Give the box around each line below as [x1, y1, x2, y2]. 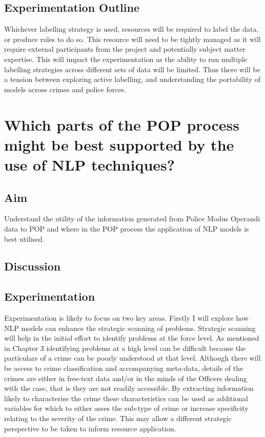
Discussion [4, 258, 61, 274]
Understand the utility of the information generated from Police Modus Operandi [4, 213, 260, 224]
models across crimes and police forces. [4, 84, 127, 94]
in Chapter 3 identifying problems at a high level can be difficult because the [4, 342, 246, 353]
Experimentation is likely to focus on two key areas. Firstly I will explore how [4, 313, 249, 323]
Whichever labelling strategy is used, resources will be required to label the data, [4, 24, 259, 34]
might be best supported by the [4, 134, 234, 155]
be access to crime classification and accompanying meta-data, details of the [4, 363, 243, 373]
